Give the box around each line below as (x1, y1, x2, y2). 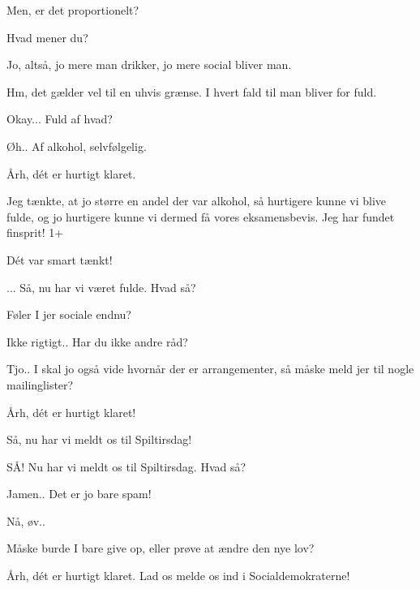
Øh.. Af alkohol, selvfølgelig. (6, 137, 147, 154)
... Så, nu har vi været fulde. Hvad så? (6, 278, 196, 295)
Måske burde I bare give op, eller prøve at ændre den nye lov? (6, 540, 315, 557)
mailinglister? (6, 376, 74, 393)
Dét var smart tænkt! (6, 251, 113, 268)
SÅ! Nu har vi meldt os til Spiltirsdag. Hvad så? (6, 458, 246, 475)
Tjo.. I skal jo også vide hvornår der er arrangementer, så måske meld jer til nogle (6, 360, 414, 377)
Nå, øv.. (6, 512, 45, 529)
